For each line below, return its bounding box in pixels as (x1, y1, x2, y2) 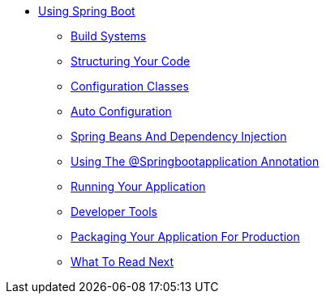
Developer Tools (71, 205, 157, 218)
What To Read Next (71, 255, 174, 268)
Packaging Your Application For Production (71, 230, 300, 243)
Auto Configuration (71, 104, 172, 118)
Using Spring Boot (38, 4, 135, 18)
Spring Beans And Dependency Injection (71, 129, 287, 143)
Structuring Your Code (71, 54, 191, 68)
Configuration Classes (71, 79, 189, 93)
